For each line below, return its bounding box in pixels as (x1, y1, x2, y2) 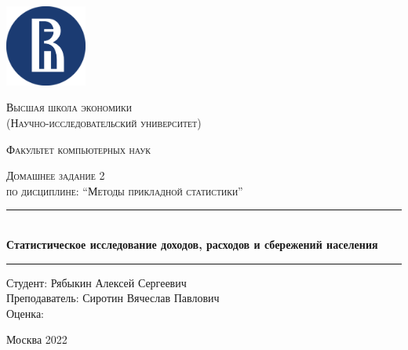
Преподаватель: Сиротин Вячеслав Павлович (6, 290, 220, 306)
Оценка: (6, 304, 45, 321)
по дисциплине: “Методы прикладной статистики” (6, 182, 243, 199)
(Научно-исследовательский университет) (6, 114, 202, 130)
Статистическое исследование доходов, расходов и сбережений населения (6, 235, 378, 252)
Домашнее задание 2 (6, 167, 105, 184)
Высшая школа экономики (6, 99, 132, 115)
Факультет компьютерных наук (6, 140, 151, 157)
